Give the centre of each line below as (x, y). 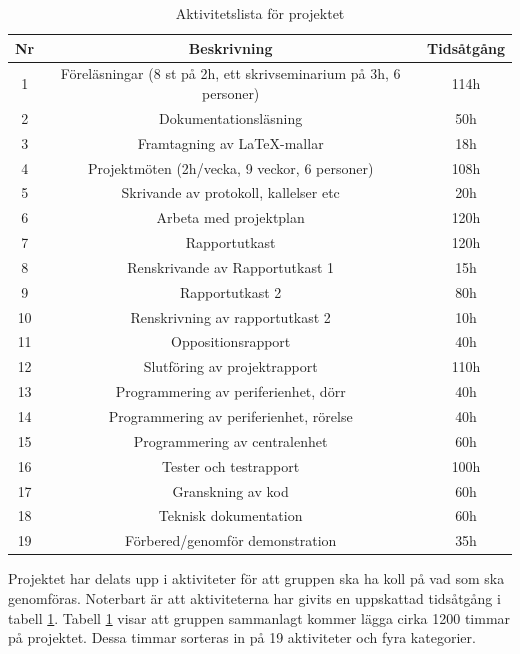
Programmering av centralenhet (230, 440)
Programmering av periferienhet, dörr (230, 391)
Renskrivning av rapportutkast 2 (230, 316)
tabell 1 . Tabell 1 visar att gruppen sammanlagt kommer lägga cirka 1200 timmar (259, 617)
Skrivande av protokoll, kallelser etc (230, 192)
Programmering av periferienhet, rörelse (230, 416)
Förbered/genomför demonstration (230, 540)
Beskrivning (230, 47)
